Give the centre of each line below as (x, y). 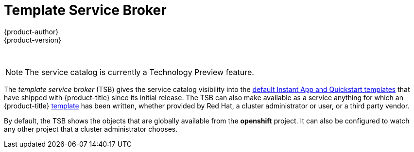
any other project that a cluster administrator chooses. (91, 129)
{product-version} (33, 40)
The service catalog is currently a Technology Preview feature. (139, 72)
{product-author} (31, 31)
